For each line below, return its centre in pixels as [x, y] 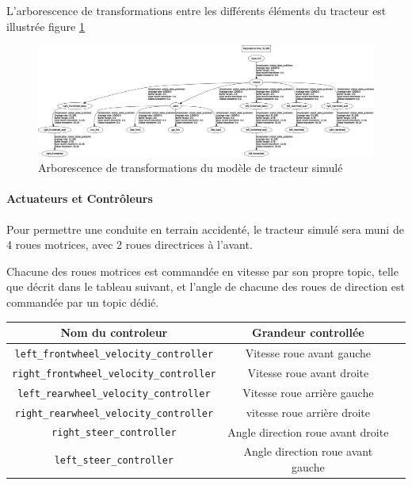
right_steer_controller [114, 433]
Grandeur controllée [308, 332]
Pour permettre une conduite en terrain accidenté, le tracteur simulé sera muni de [205, 229]
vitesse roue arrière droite [308, 412]
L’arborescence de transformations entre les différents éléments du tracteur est [196, 10]
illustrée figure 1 [46, 26]
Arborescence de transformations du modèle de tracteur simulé [191, 168]
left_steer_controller [114, 461]
